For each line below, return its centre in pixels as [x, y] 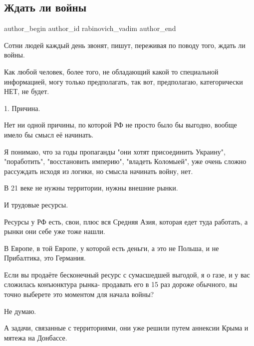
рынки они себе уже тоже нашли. [55, 231]
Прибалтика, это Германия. [45, 258]
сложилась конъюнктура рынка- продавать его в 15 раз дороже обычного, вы [121, 284]
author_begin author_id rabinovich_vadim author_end [90, 28]
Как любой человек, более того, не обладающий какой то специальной [111, 71]
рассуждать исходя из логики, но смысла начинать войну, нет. [99, 171]
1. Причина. [22, 108]
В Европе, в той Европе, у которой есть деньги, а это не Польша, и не [112, 248]
